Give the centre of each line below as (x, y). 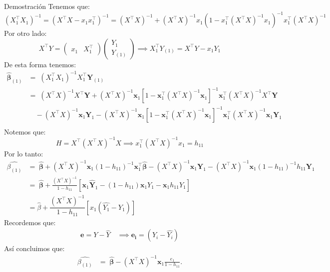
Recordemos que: (30, 222)
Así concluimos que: (34, 248)
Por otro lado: (25, 33)
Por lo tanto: (24, 153)
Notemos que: (25, 131)
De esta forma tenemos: (40, 64)
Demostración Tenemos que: (47, 6)
